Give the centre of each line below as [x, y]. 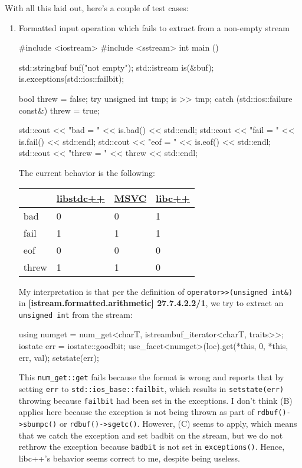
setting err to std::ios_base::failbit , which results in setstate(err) [151, 388]
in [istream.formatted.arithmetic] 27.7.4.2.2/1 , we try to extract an [151, 303]
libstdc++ [81, 198]
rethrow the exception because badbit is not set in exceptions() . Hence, [152, 447]
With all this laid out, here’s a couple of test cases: [97, 8]
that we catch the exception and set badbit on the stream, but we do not [151, 435]
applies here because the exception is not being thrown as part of [136, 412]
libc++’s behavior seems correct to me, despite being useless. [129, 458]
